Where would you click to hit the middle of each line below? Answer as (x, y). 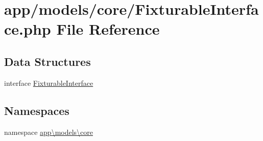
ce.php (28, 29)
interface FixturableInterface (49, 83)
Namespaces (37, 110)
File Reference (108, 29)
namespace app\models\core (49, 132)
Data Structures (47, 61)
